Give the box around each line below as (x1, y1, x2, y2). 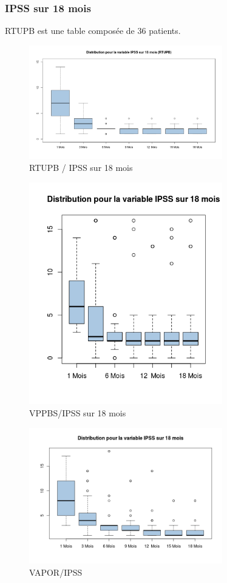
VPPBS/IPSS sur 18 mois (29, 406, 126, 419)
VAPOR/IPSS (29, 565, 83, 578)
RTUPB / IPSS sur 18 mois (29, 161, 133, 173)
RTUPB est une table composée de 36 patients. (5, 24, 181, 37)
